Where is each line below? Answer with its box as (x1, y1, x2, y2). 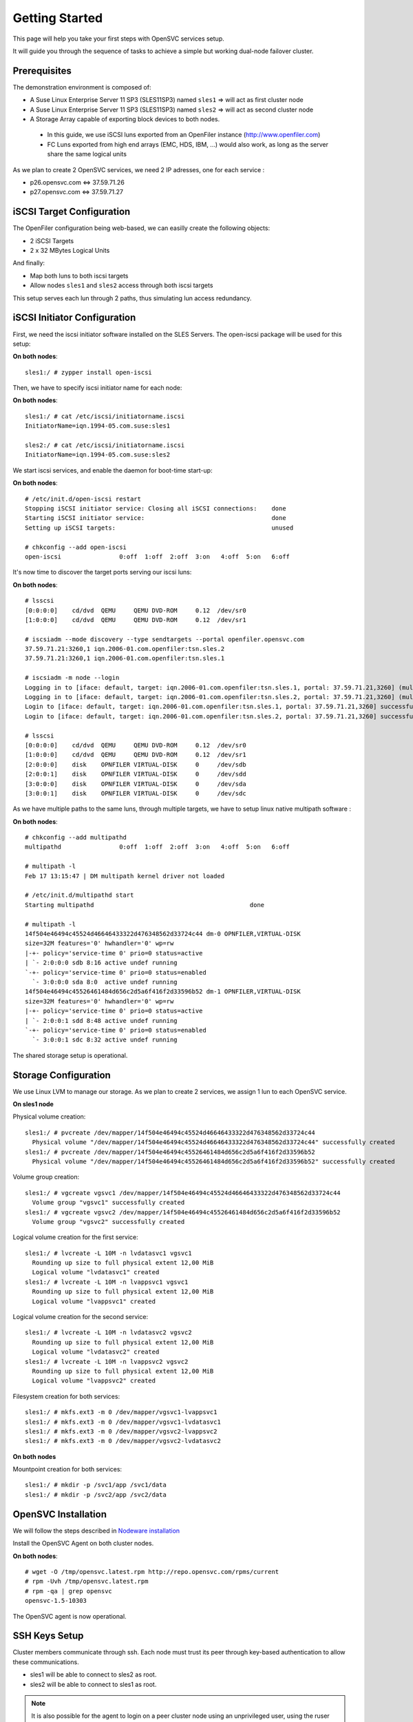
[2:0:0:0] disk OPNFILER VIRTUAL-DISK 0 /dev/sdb (25, 760, 247, 768)
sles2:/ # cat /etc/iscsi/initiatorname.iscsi (25, 442, 185, 449)
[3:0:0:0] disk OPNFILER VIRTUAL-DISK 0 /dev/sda (25, 780, 247, 788)
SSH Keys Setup (12, 1630, 84, 1642)
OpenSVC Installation (12, 1508, 107, 1520)
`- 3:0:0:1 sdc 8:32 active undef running (32, 1036, 178, 1044)
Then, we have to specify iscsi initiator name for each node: (12, 384, 182, 392)
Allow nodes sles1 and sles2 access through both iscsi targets (30, 281, 213, 289)
